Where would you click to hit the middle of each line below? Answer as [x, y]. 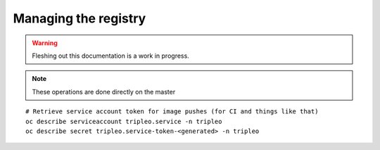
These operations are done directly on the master [104, 92]
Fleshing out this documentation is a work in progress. [110, 56]
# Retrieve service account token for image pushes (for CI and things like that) [172, 112]
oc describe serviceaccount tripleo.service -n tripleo [124, 121]
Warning [45, 43]
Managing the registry [80, 18]
